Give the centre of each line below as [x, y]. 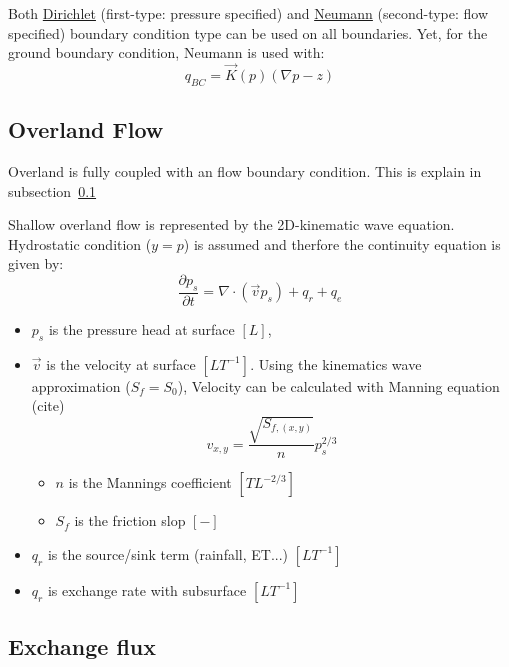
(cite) [48, 405]
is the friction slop [130, 520]
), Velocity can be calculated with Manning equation [338, 385]
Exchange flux [82, 646]
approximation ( [81, 385]
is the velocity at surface [121, 363]
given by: [36, 263]
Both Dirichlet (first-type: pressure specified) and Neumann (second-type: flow [248, 13]
